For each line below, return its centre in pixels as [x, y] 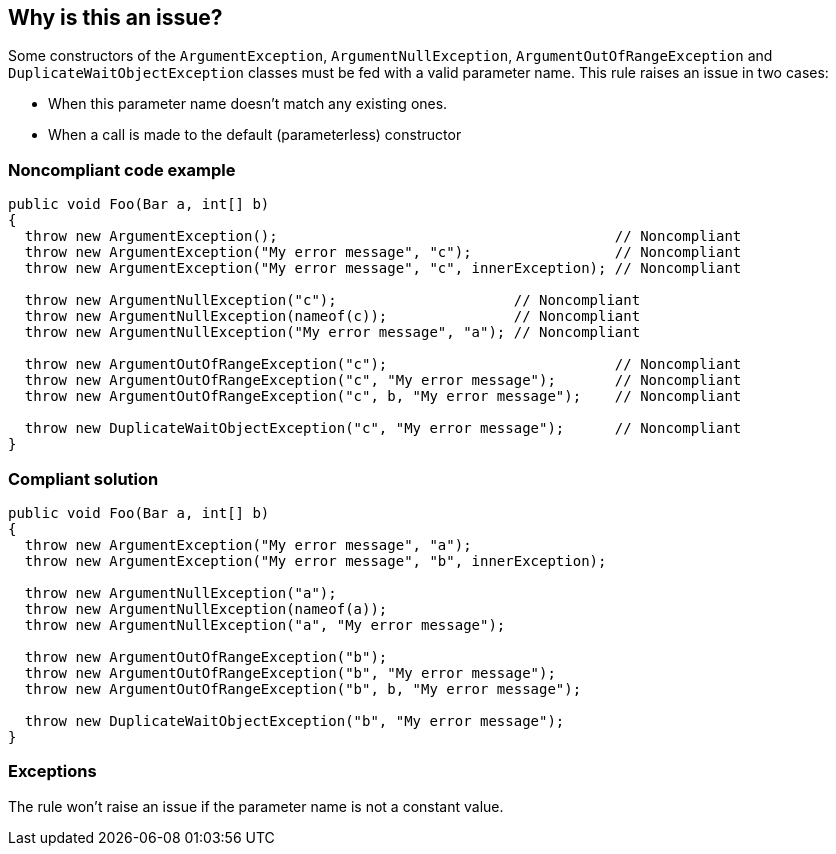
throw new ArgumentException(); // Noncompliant [383, 236]
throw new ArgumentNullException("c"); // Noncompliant [332, 300]
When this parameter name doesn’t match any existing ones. [248, 104]
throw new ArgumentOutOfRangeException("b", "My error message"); [290, 672]
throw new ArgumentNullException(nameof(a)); [206, 608]
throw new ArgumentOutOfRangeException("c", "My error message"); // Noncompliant [383, 380]
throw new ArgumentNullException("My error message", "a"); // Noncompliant [332, 332]
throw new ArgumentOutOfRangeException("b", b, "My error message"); [303, 688]
